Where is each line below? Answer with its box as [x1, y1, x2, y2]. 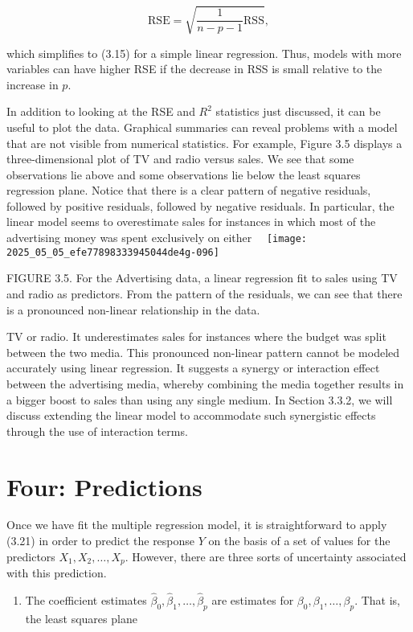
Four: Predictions [6, 470, 202, 503]
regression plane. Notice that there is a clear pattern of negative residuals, [6, 182, 371, 199]
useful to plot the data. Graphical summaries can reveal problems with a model [6, 118, 398, 135]
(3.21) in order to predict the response [6, 532, 195, 549]
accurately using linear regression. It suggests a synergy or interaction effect [6, 359, 380, 376]
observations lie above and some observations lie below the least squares [6, 166, 361, 183]
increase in [6, 76, 59, 92]
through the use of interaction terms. [6, 422, 188, 439]
